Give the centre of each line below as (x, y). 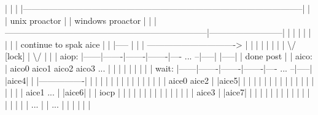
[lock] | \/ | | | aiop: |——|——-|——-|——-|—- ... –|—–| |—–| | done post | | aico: (159, 56)
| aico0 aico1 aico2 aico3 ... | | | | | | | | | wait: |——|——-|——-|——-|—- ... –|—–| (159, 68)
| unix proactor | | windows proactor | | (78, 20)
